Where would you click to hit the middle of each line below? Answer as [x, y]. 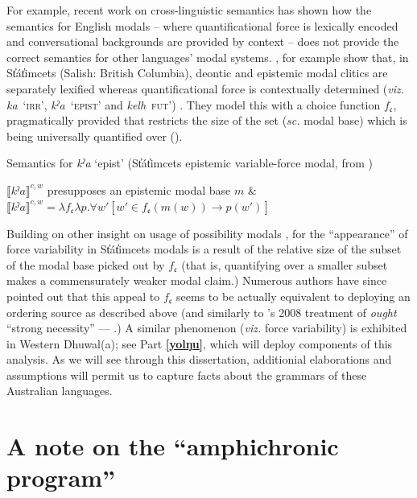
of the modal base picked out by [86, 264]
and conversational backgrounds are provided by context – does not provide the [203, 41]
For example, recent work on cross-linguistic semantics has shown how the [189, 10]
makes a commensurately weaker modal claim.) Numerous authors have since [197, 280]
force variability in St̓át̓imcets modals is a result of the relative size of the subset [204, 249]
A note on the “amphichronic [173, 446]
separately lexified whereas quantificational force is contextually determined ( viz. [206, 88]
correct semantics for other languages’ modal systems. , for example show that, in [208, 57]
